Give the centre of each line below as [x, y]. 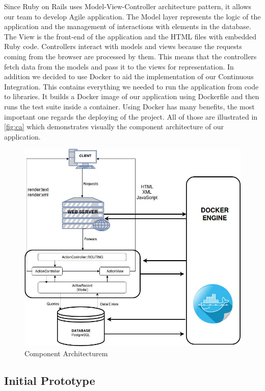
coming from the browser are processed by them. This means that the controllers [130, 56]
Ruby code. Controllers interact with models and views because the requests [123, 46]
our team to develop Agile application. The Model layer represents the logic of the [132, 16]
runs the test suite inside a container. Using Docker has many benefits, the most [129, 106]
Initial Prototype [50, 381]
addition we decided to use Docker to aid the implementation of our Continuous [129, 76]
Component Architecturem [66, 353]
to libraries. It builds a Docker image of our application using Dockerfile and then [132, 96]
